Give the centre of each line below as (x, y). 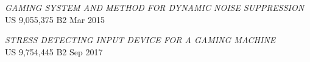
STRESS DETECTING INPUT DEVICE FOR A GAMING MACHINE (140, 40)
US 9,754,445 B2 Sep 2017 (54, 51)
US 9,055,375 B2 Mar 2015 (55, 19)
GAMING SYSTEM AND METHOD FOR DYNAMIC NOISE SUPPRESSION (155, 8)
